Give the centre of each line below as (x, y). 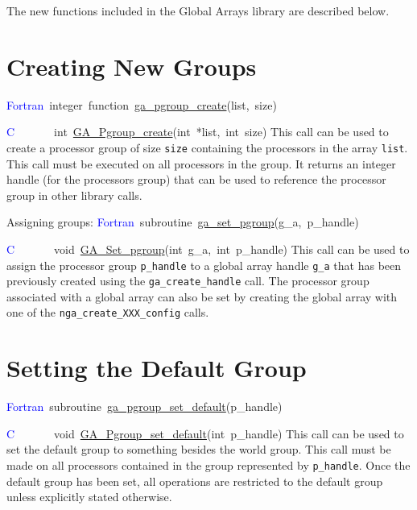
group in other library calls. (74, 195)
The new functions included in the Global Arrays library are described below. (198, 10)
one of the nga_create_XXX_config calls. (108, 312)
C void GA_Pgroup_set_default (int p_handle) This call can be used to (205, 433)
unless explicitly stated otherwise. (89, 497)
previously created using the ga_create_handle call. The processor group (188, 281)
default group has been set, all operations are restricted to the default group (195, 481)
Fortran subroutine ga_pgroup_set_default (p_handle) (145, 406)
